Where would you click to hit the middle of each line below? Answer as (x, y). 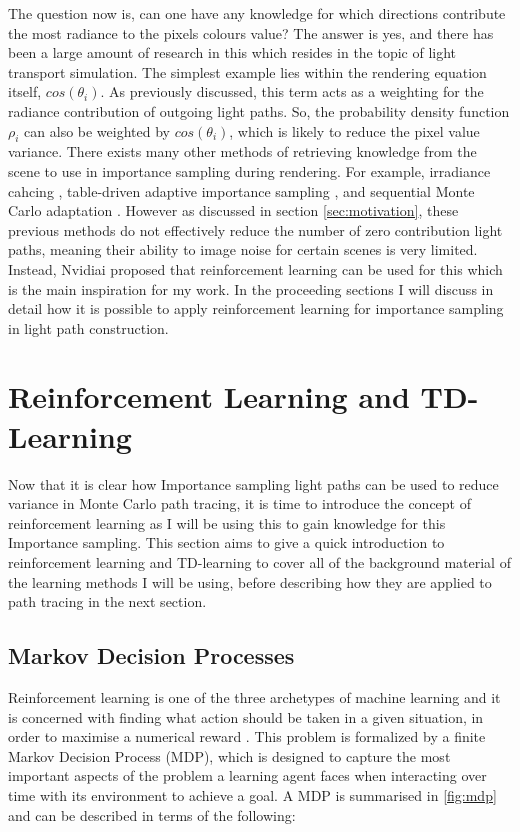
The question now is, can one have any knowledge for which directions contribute (257, 13)
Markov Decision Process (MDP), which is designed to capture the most (229, 755)
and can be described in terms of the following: (152, 814)
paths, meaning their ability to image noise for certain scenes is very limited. (243, 249)
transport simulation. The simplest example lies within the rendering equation (247, 71)
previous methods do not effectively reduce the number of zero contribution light (255, 229)
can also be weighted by (97, 130)
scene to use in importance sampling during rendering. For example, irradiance (249, 170)
